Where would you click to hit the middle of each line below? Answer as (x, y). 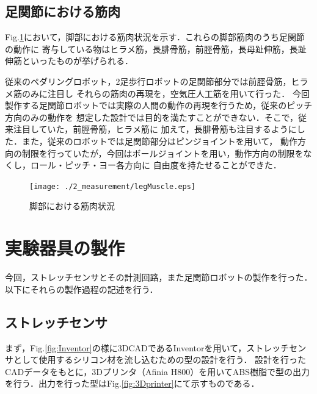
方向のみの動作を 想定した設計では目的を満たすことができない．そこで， (152, 117)
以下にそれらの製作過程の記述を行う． (82, 289)
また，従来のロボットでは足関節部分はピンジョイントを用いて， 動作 (159, 141)
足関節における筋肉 (63, 11)
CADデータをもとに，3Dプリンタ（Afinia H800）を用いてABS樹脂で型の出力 (157, 371)
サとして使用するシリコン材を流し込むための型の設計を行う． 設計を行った (156, 360)
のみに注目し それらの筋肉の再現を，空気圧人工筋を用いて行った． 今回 (166, 93)
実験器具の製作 (65, 248)
